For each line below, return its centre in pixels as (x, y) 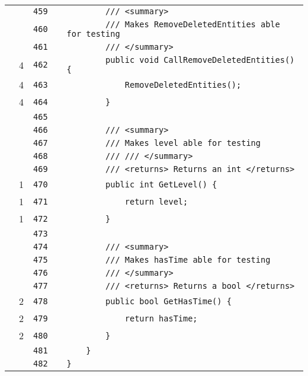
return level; (156, 201)
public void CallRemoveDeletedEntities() (200, 60)
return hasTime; (161, 318)
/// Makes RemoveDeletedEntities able (193, 24)
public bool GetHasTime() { (169, 301)
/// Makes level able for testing (183, 143)
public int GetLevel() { (161, 184)
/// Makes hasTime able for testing (188, 260)
